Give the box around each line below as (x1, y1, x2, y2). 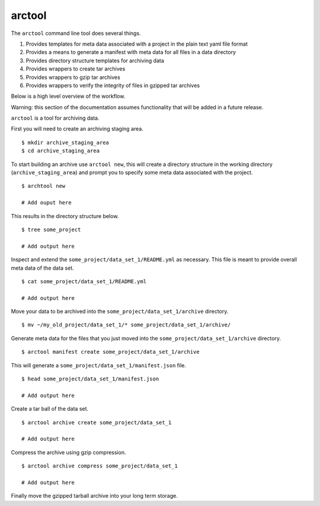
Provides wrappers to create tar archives (25, 65, 126, 72)
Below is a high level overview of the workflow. (11, 92, 126, 100)
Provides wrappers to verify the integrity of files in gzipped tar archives (25, 82, 200, 89)
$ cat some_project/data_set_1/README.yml (21, 278, 147, 284)
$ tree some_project (21, 226, 81, 233)
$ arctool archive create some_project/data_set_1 (21, 419, 172, 426)
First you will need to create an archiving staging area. (11, 125, 143, 133)
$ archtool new (21, 182, 66, 190)
